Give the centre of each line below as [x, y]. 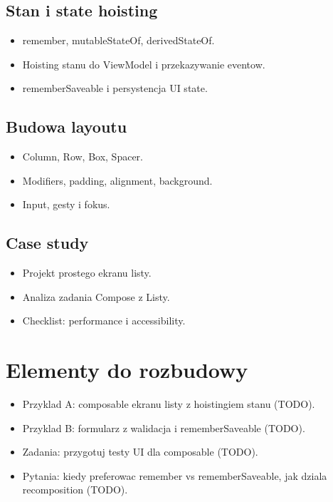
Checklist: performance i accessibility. [104, 321]
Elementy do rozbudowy [127, 370]
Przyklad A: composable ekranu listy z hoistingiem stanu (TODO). [169, 404]
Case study [47, 243]
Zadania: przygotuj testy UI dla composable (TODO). [140, 452]
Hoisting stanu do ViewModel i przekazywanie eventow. [144, 64]
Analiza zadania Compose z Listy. [96, 296]
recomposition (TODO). [75, 490]
